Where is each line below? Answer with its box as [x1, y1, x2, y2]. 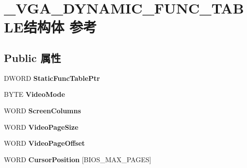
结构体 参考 [23, 17, 97, 37]
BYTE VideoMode [4, 89, 65, 99]
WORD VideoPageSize [4, 122, 79, 132]
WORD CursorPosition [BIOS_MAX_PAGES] [4, 154, 151, 164]
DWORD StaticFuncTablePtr [4, 73, 100, 83]
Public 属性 [4, 50, 61, 65]
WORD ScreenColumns [4, 105, 81, 115]
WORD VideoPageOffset [4, 138, 85, 148]
